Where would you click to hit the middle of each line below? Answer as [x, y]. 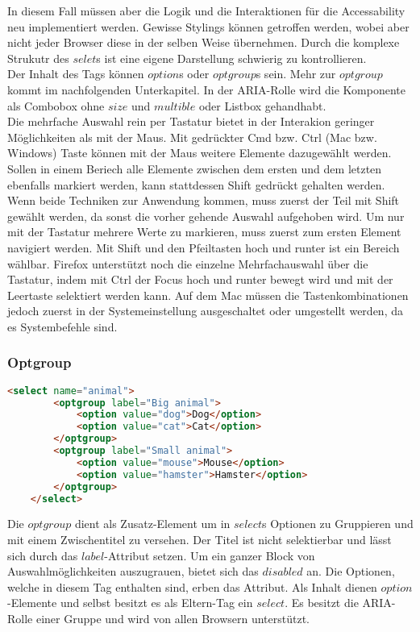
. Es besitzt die [322, 603]
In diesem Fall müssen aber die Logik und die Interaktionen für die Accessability [206, 10]
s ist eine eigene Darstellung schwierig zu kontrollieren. [231, 58]
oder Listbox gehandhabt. [262, 105]
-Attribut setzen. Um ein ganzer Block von [210, 555]
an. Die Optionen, [351, 571]
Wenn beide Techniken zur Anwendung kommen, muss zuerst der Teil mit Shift [204, 200]
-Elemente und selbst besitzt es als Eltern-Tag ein [130, 603]
